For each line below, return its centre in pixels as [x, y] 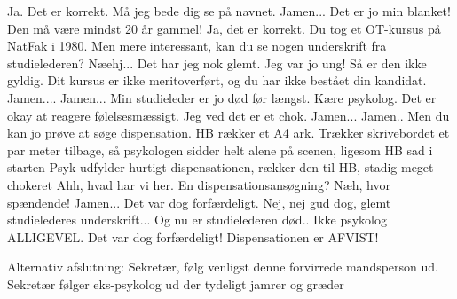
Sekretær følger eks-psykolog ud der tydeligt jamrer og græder [176, 283]
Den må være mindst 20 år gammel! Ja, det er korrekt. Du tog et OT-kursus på [224, 28]
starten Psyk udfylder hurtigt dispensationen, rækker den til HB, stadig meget [221, 167]
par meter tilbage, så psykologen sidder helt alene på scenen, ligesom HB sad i [220, 149]
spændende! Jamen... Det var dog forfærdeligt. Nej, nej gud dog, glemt [199, 202]
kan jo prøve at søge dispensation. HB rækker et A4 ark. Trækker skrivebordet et [228, 133]
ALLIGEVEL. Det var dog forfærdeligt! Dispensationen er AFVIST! [193, 236]
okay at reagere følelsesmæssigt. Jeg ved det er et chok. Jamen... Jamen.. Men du [228, 115]
